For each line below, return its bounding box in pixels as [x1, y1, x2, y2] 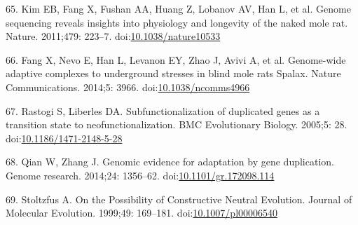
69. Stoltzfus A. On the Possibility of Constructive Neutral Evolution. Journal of [6, 191, 352, 206]
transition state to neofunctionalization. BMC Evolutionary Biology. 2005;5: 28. [6, 117, 347, 132]
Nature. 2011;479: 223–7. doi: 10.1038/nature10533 [6, 29, 221, 43]
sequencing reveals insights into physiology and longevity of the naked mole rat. [6, 15, 348, 29]
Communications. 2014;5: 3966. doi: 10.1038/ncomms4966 [6, 79, 250, 94]
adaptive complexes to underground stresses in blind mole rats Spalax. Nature [6, 66, 341, 81]
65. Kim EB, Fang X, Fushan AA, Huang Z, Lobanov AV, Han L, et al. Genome [6, 1, 351, 15]
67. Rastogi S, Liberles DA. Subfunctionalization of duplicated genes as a [6, 103, 320, 118]
